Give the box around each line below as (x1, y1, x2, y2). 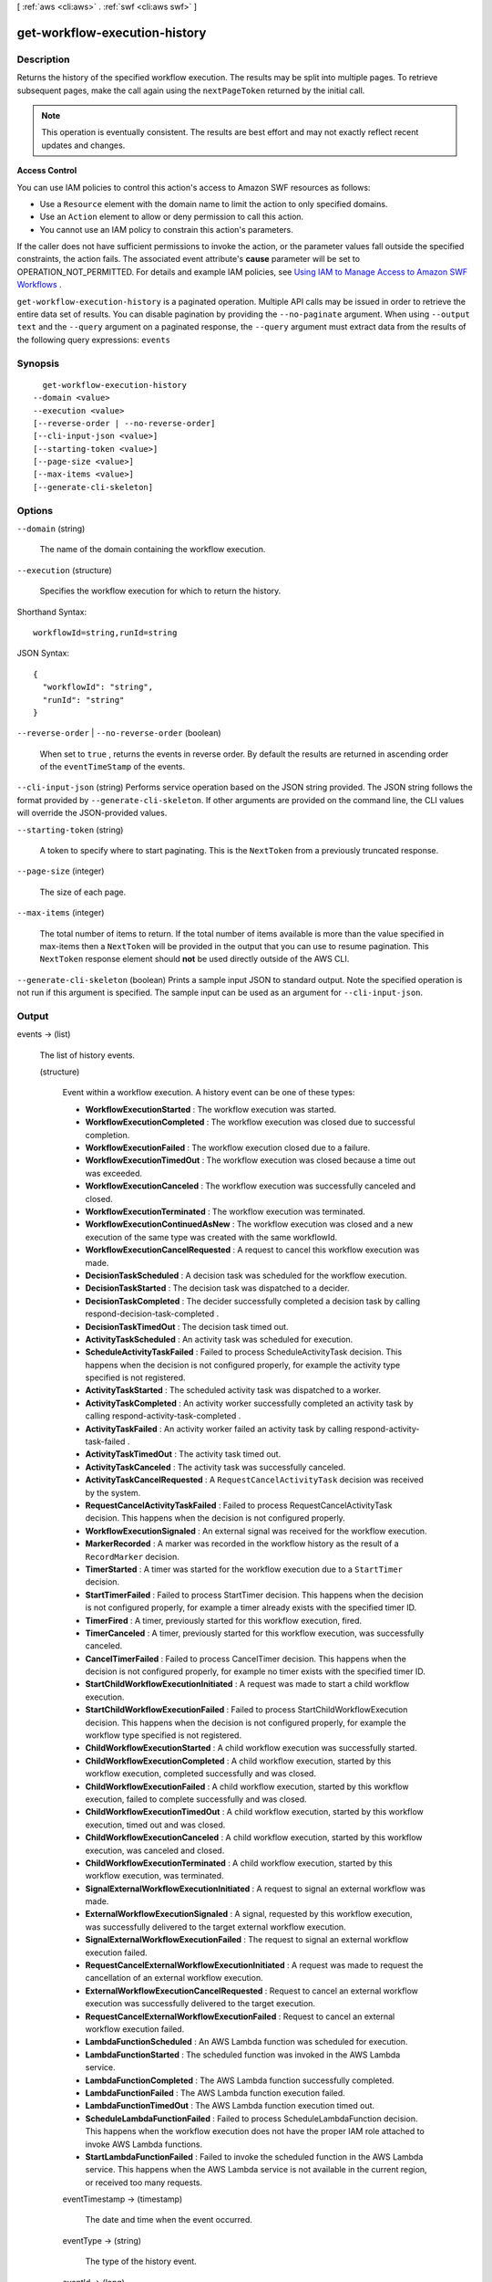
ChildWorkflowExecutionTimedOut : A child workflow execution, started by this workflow (85, 1806, 424, 1817)
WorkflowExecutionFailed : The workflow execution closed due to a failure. (85, 1142, 371, 1154)
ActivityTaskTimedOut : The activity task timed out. (85, 1449, 282, 1460)
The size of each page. (39, 886, 127, 897)
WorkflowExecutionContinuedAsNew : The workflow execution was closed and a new (85, 1219, 414, 1230)
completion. (85, 1129, 130, 1140)
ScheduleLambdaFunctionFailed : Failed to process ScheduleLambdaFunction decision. (85, 2113, 418, 2124)
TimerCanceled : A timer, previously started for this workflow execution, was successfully (85, 1628, 425, 1638)
